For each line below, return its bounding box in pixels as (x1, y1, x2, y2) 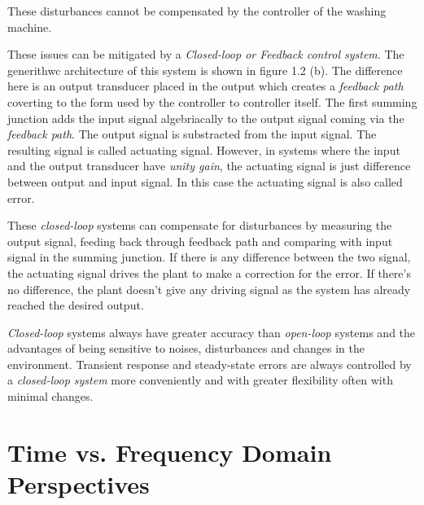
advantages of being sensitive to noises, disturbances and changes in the (7, 340, 365, 357)
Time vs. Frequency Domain (7, 435, 332, 468)
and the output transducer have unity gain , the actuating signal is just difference (7, 157, 411, 174)
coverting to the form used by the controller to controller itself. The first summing (7, 93, 417, 110)
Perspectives (7, 468, 150, 501)
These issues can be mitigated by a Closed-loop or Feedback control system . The (7, 46, 404, 63)
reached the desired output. (7, 296, 144, 314)
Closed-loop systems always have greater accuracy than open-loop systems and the (7, 323, 416, 340)
